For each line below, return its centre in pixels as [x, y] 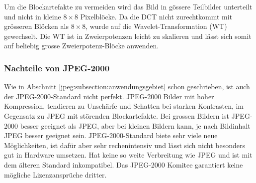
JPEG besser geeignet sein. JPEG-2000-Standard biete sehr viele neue [111, 135]
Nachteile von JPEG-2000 [57, 68]
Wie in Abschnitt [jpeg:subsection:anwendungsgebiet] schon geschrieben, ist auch [127, 87]
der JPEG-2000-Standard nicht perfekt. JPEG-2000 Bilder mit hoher [109, 96]
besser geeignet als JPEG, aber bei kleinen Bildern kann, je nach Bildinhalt [135, 125]
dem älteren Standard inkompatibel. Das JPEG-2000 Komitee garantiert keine [124, 164]
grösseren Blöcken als [36, 26]
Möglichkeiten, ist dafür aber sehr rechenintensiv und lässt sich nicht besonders [125, 145]
